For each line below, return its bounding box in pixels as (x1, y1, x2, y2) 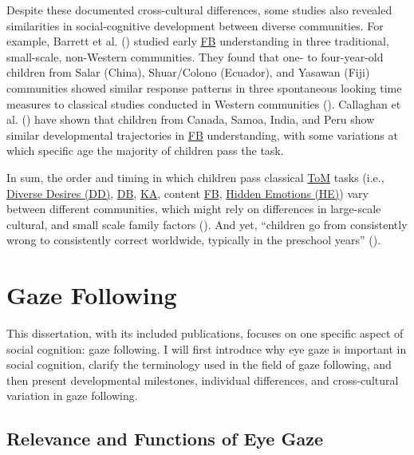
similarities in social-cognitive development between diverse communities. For (6, 17, 384, 34)
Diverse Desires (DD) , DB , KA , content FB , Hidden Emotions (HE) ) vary (6, 184, 369, 201)
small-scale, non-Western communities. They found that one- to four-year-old (6, 48, 384, 65)
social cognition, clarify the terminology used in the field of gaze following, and (6, 356, 392, 373)
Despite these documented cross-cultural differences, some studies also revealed (6, 2, 392, 18)
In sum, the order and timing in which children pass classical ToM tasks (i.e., (6, 168, 384, 185)
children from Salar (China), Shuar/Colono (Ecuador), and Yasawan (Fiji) (6, 64, 370, 81)
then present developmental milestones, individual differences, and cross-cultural (6, 371, 399, 388)
